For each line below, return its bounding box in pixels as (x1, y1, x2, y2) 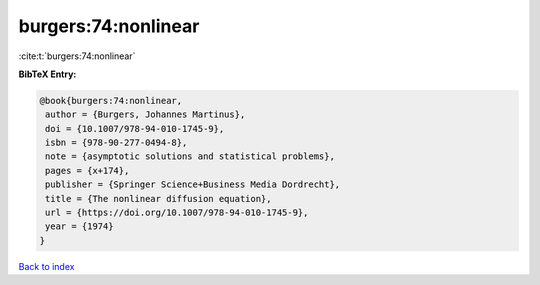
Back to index (18, 260, 75, 272)
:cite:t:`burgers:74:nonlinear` (18, 50, 136, 62)
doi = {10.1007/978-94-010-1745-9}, (45, 123, 225, 134)
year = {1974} (45, 221, 114, 232)
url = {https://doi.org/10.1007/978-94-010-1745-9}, (45, 207, 309, 219)
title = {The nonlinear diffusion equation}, (45, 193, 272, 204)
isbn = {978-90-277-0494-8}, (45, 137, 188, 149)
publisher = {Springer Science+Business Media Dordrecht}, (45, 179, 341, 190)
